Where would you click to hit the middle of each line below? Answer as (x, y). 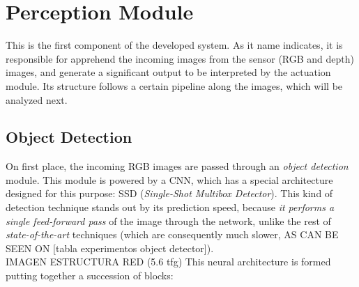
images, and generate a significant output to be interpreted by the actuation (168, 72)
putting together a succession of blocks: (90, 276)
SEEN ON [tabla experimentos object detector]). (110, 248)
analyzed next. (37, 99)
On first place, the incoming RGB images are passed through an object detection (177, 166)
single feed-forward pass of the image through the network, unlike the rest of (168, 220)
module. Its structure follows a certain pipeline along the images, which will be (174, 85)
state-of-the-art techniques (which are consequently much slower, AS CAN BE (172, 234)
